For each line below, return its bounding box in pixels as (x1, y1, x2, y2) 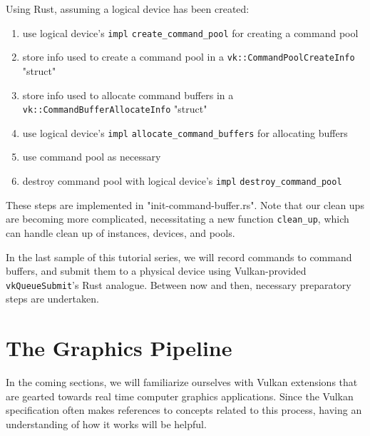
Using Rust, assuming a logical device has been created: (6, 1, 250, 16)
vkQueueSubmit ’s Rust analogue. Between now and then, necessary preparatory (6, 277, 351, 292)
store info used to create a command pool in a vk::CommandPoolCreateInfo (22, 49, 355, 64)
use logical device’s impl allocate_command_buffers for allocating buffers (22, 125, 348, 140)
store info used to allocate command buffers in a (22, 87, 234, 102)
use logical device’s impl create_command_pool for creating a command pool (22, 25, 359, 40)
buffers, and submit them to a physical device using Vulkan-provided (6, 263, 307, 278)
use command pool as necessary (22, 149, 161, 164)
